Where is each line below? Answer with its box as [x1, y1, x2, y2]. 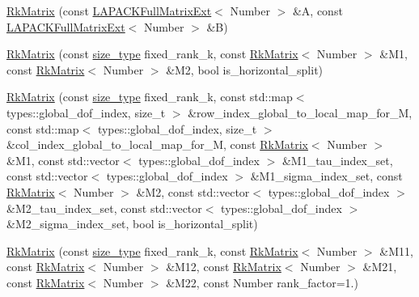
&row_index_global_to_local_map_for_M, [188, 104, 413, 121]
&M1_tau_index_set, [281, 151, 393, 168]
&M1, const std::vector [6, 151, 120, 168]
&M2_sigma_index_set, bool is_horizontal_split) [6, 215, 258, 232]
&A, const [292, 2, 343, 19]
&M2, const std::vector [136, 183, 250, 200]
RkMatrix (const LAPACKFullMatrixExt [6, 2, 212, 19]
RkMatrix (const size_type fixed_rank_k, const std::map [6, 88, 293, 105]
